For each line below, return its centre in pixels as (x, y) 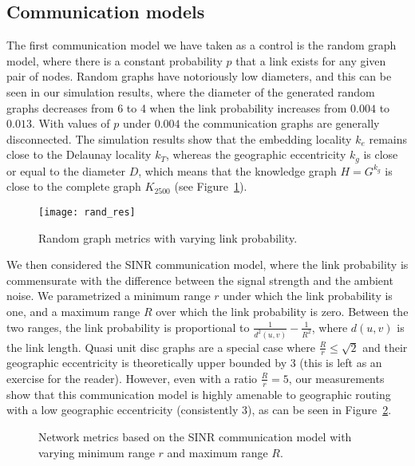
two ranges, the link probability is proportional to (128, 327)
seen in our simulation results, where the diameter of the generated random (191, 91)
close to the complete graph (74, 186)
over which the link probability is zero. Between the (282, 312)
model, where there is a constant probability (115, 60)
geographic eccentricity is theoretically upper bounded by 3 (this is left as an (194, 363)
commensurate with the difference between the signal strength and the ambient (200, 280)
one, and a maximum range (73, 312)
